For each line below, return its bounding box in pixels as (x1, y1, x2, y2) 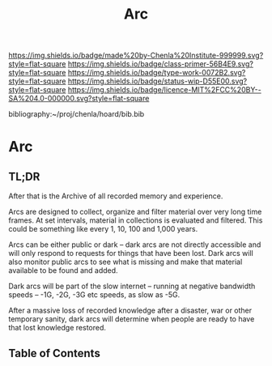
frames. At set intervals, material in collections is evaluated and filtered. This (8, 215, 263, 225)
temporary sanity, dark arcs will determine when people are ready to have (8, 314, 255, 324)
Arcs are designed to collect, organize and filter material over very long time (8, 207, 262, 217)
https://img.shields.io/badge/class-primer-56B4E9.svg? (67, 59, 253, 69)
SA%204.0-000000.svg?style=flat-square (8, 94, 150, 104)
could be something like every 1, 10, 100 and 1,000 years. (8, 224, 198, 234)
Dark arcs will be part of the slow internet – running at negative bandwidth (8, 281, 256, 292)
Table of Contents (8, 346, 101, 360)
